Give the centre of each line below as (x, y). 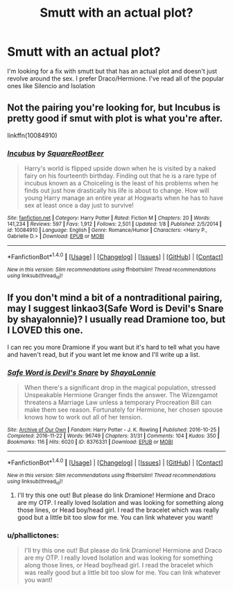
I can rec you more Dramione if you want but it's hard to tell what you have (114, 347)
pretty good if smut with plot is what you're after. (115, 118)
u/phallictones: (33, 535)
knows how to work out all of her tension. (83, 417)
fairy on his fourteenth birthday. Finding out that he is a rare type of (120, 176)
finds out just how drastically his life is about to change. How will (116, 191)
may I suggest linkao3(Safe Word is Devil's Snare (115, 309)
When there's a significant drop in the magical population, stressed (120, 388)
